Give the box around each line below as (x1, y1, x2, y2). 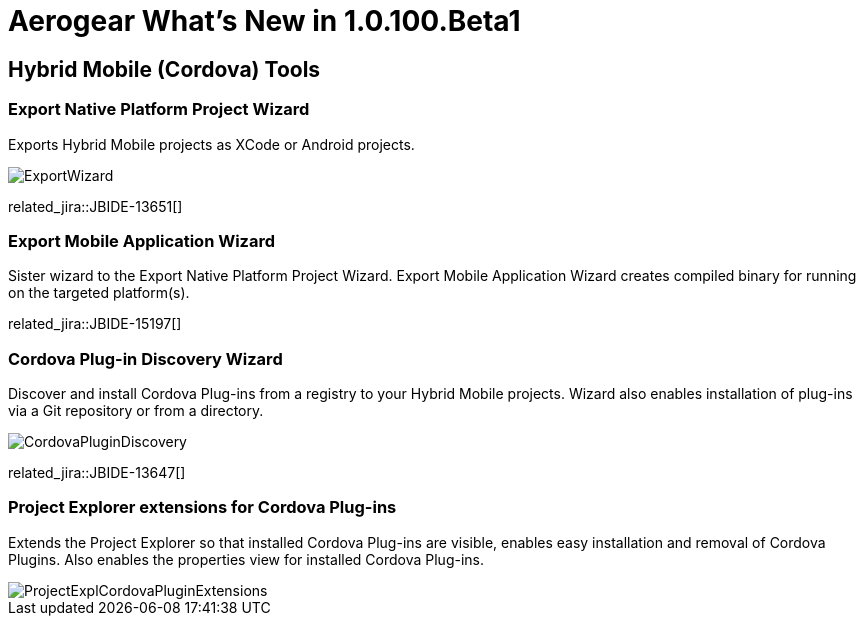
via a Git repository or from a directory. (8, 402, 264, 420)
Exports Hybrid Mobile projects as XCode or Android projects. (8, 135, 415, 153)
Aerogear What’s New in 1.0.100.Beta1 (8, 4, 521, 38)
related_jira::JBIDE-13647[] (8, 464, 186, 482)
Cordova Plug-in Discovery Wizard (8, 348, 283, 369)
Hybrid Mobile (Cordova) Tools (8, 56, 321, 82)
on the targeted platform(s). (8, 284, 190, 302)
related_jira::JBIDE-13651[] (8, 197, 183, 215)
